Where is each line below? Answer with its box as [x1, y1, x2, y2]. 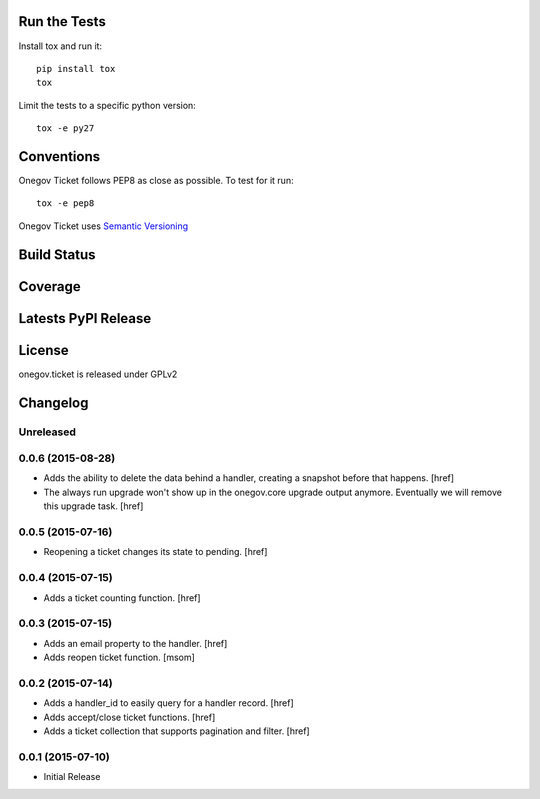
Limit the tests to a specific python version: [18, 99, 197, 111]
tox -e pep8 [36, 198, 95, 209]
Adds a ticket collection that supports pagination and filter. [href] [43, 725, 310, 737]
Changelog [18, 394, 89, 411]
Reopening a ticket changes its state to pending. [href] [43, 546, 268, 558]
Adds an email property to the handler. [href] [43, 637, 228, 649]
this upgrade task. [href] [43, 500, 144, 512]
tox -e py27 [36, 123, 95, 134]
